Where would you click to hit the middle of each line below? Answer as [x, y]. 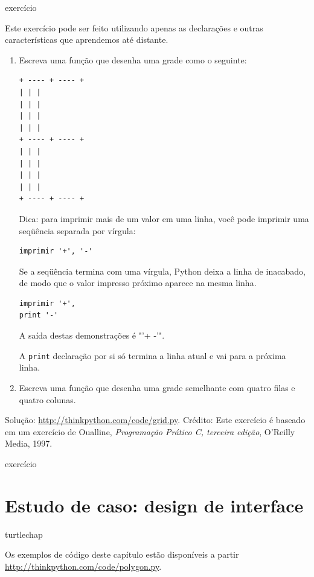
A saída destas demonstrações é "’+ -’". [92, 335]
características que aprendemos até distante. [87, 40]
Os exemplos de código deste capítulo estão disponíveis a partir [122, 554]
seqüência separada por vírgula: [77, 230]
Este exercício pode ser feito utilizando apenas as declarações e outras [134, 27]
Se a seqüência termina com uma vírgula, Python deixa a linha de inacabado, [162, 271]
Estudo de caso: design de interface [154, 505]
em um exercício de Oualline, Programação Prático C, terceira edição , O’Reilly [150, 431]
